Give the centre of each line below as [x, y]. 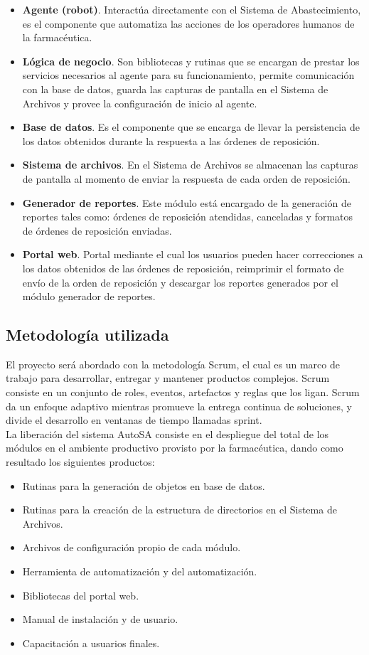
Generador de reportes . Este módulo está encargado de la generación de [187, 202]
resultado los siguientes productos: [80, 462]
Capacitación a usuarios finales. [91, 643]
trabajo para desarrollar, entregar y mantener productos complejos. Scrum [168, 378]
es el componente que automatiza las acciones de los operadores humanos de [188, 23]
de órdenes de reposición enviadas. [97, 230]
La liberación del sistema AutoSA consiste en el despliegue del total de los [167, 433]
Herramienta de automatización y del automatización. [140, 571]
